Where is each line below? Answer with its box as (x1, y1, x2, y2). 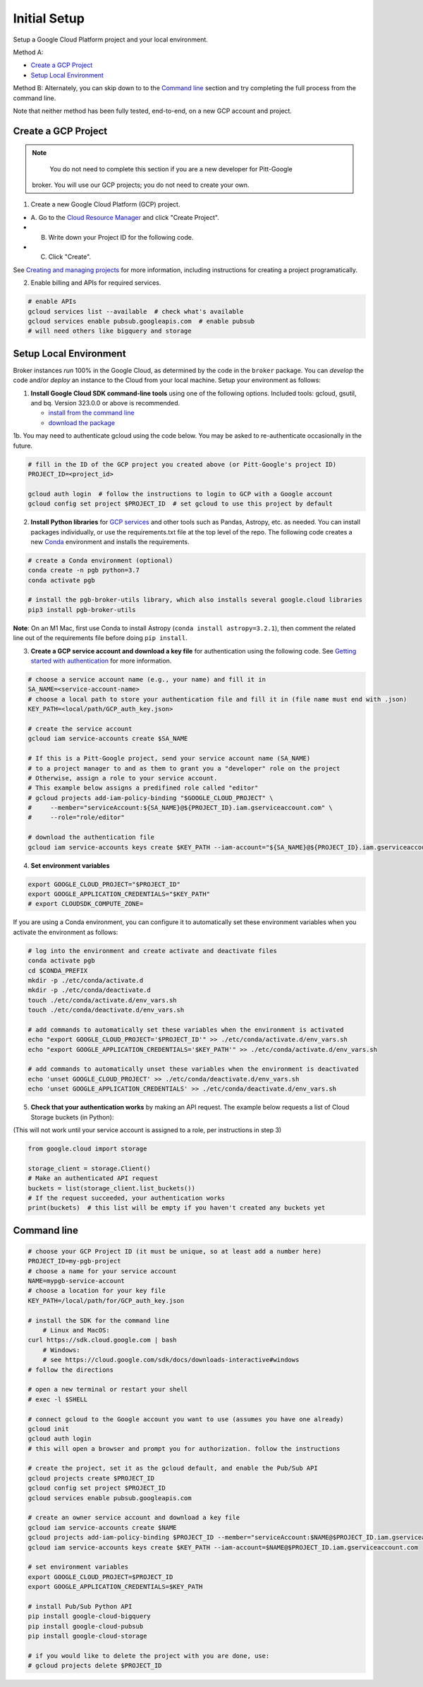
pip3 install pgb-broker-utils (27, 606, 137, 613)
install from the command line (48, 409, 135, 417)
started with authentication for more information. (30, 656, 172, 665)
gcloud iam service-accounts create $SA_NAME (27, 735, 188, 743)
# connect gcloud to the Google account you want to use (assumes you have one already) (27, 1415, 345, 1423)
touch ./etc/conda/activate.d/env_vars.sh (27, 996, 177, 1004)
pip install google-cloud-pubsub (27, 1622, 144, 1630)
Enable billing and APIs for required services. (30, 278, 161, 287)
